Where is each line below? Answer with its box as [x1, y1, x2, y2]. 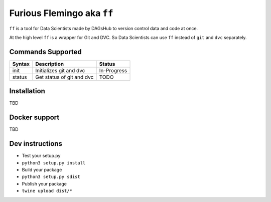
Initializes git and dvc [35, 67, 85, 74]
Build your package [22, 166, 62, 172]
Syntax [12, 60, 30, 67]
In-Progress [99, 67, 127, 74]
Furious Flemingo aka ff [9, 8, 113, 19]
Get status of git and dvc [35, 73, 94, 80]
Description [35, 60, 64, 67]
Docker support [9, 113, 60, 122]
